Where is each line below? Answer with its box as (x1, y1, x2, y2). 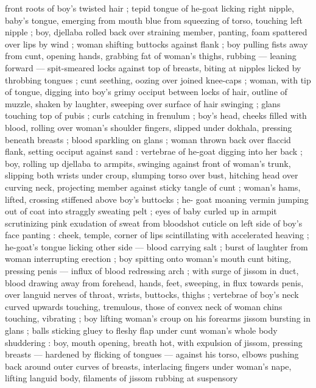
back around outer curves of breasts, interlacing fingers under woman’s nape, (5, 359, 292, 372)
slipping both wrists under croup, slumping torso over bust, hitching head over (5, 169, 298, 182)
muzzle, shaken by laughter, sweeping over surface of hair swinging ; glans (5, 97, 281, 110)
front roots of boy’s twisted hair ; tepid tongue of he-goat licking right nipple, (5, 2, 294, 14)
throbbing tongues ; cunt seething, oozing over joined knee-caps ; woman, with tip (5, 73, 311, 86)
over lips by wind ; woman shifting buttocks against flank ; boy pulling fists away (5, 37, 308, 50)
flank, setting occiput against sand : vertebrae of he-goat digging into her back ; (5, 145, 303, 158)
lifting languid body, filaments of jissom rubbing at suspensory (5, 372, 238, 384)
